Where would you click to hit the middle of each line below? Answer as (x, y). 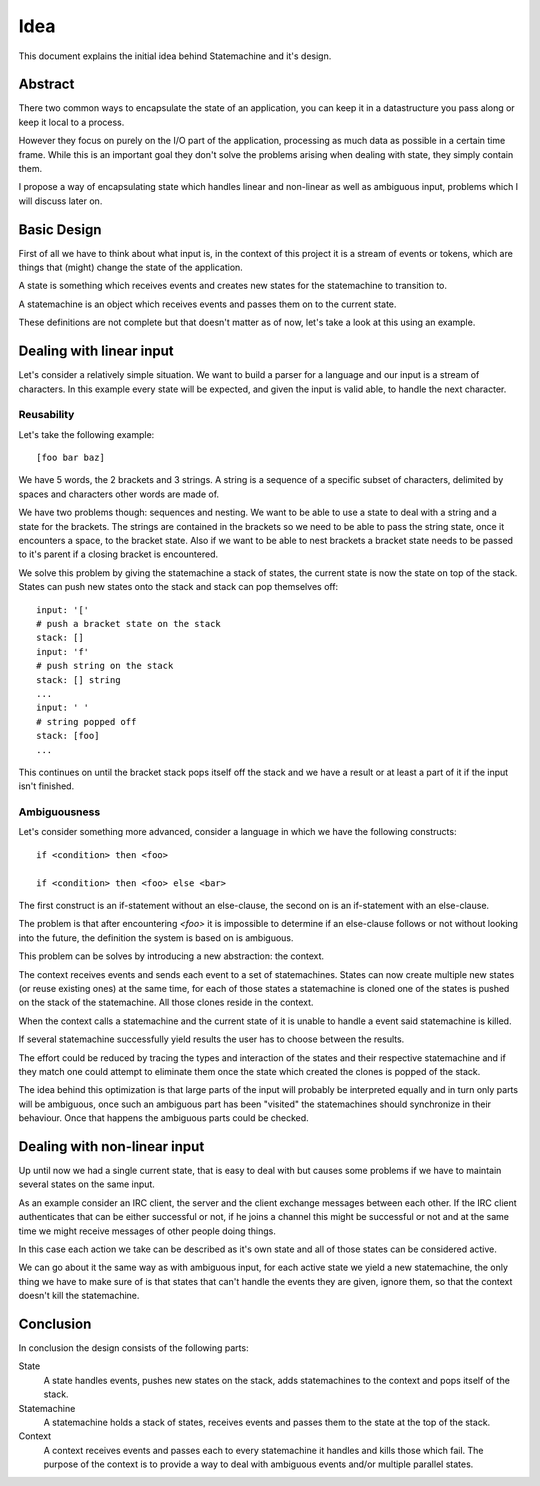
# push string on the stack (105, 666)
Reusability (46, 415)
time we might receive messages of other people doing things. (147, 1231)
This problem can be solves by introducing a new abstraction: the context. (171, 956)
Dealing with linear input (96, 351)
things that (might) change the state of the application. (131, 267)
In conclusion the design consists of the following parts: (133, 1348)
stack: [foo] (68, 736)
